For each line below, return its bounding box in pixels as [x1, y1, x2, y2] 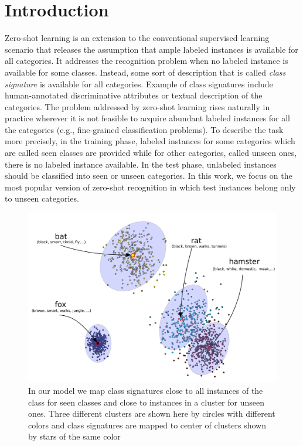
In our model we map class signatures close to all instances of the [28, 384, 263, 397]
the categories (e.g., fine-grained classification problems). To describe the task [5, 123, 284, 135]
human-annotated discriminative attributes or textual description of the [5, 89, 263, 101]
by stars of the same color [28, 430, 121, 442]
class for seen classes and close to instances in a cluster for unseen [28, 396, 264, 408]
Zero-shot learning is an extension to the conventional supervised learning [5, 32, 270, 44]
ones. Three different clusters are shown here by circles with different [28, 407, 275, 420]
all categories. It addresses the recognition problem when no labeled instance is [5, 55, 288, 67]
